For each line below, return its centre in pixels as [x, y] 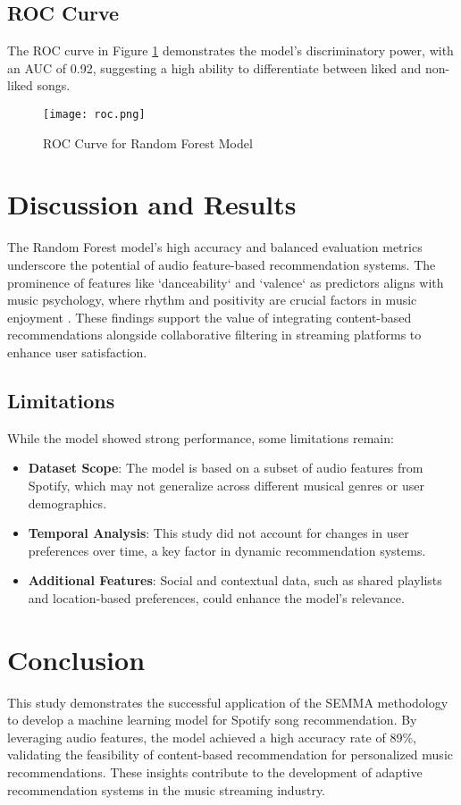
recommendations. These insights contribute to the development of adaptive [215, 771]
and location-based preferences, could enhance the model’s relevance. [216, 597]
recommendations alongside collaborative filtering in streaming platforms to [214, 335]
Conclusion [76, 659]
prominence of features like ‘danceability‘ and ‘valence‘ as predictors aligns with [226, 282]
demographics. [67, 503]
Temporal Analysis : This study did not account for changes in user [218, 533]
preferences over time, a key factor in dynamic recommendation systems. [227, 550]
